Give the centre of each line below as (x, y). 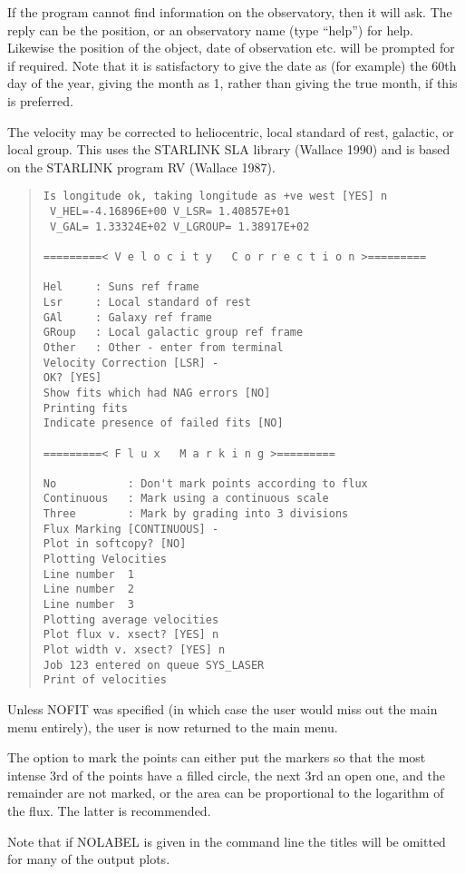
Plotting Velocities (105, 560)
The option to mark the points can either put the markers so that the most (217, 757)
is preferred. (40, 100)
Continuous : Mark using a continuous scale (186, 499)
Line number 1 (89, 574)
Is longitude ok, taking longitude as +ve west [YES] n (215, 196)
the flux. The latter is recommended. (109, 810)
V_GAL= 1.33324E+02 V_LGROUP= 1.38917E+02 (179, 226)
